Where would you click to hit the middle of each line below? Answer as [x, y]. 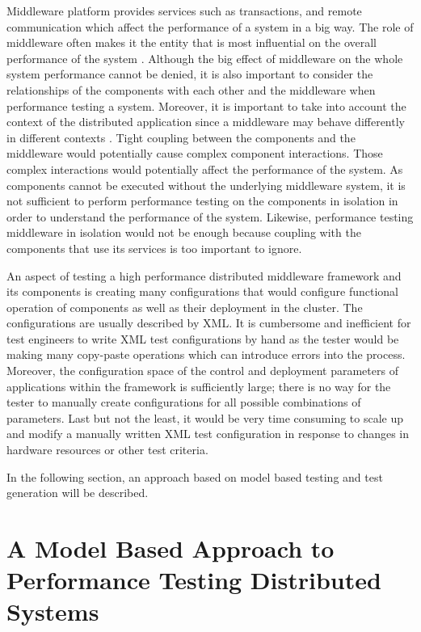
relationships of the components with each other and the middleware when [191, 89]
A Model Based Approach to [171, 548]
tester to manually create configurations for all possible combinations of [184, 402]
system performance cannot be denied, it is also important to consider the [190, 74]
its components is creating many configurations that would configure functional [203, 291]
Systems [53, 611]
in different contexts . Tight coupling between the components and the [181, 137]
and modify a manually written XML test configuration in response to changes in [208, 434]
